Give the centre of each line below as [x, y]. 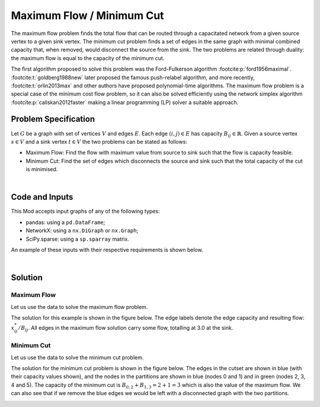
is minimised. [42, 169]
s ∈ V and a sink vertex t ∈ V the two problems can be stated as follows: [99, 141]
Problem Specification [53, 119]
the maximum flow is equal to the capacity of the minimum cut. [88, 58]
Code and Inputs [42, 197]
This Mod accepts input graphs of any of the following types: [85, 212]
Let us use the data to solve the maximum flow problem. [79, 307]
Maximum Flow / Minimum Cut [87, 15]
